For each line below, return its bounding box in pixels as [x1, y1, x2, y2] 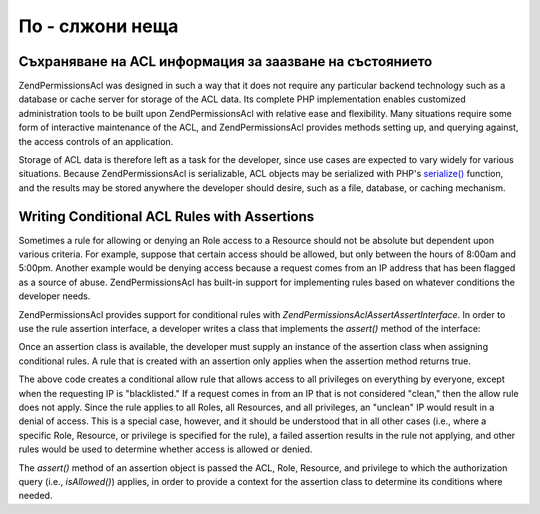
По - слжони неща [18, 15, 179, 37]
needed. [18, 490, 53, 502]
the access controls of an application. [18, 135, 174, 147]
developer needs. [18, 290, 91, 302]
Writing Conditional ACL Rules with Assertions [18, 208, 315, 225]
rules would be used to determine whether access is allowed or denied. [18, 443, 313, 455]
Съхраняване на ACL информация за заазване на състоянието [18, 53, 433, 70]
